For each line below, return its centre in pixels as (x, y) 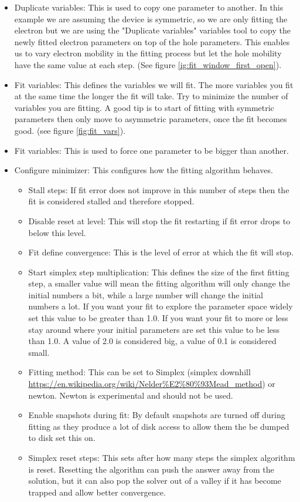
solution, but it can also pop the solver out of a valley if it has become (155, 481)
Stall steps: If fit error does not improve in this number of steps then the (159, 189)
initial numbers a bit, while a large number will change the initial (146, 294)
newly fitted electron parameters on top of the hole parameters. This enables (152, 41)
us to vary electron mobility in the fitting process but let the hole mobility (148, 53)
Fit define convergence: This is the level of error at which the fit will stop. (161, 252)
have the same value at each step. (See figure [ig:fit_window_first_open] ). (148, 64)
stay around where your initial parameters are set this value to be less (154, 329)
